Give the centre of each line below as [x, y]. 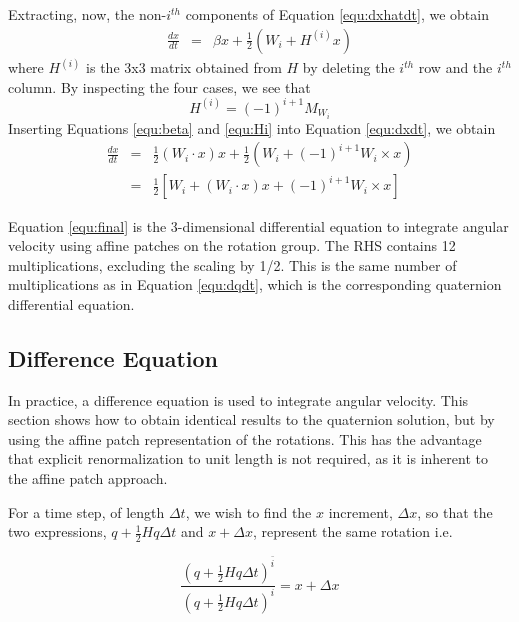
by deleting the [348, 67]
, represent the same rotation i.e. [352, 531]
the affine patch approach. [88, 478]
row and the [455, 67]
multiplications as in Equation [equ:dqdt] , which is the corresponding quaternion [255, 284]
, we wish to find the [248, 511]
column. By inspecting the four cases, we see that [159, 86]
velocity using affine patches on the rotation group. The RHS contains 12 [232, 245]
